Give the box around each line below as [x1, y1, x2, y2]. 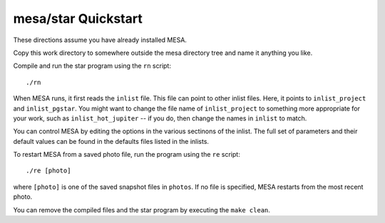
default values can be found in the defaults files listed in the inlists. [13, 137, 210, 145]
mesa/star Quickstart [13, 11, 143, 26]
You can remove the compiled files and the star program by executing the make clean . [13, 205, 271, 214]
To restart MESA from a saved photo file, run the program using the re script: [13, 150, 240, 159]
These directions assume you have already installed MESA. [13, 36, 187, 44]
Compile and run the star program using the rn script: [13, 61, 171, 71]
